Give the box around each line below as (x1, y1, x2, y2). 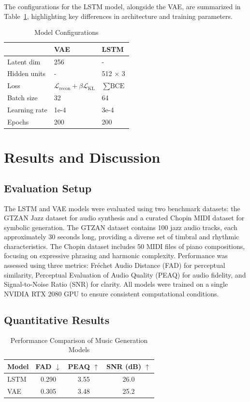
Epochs (7, 116, 29, 126)
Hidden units (7, 68, 46, 78)
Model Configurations (34, 27, 99, 37)
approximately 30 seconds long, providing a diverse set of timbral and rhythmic (4, 232, 239, 242)
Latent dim (7, 56, 41, 66)
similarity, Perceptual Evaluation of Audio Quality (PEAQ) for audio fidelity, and (4, 269, 246, 279)
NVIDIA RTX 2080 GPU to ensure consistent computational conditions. (4, 288, 219, 298)
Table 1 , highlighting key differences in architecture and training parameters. (4, 11, 233, 21)
